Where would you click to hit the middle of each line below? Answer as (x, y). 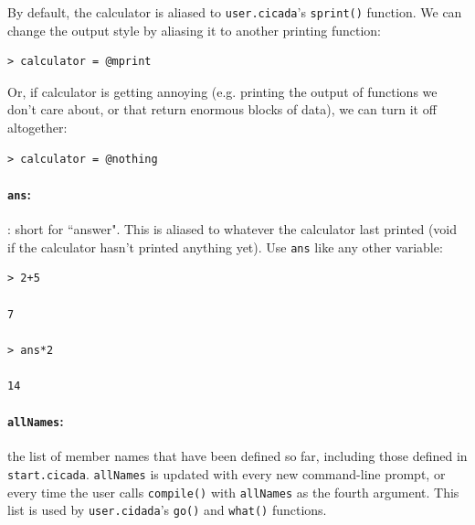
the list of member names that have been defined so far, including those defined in (237, 456)
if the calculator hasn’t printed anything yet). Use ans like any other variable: (225, 246)
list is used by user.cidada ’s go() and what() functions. (167, 510)
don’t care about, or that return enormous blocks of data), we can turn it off (222, 109)
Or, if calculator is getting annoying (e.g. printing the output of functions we (222, 91)
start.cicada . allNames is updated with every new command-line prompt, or (227, 473)
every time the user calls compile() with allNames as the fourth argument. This (233, 492)
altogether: (37, 128)
